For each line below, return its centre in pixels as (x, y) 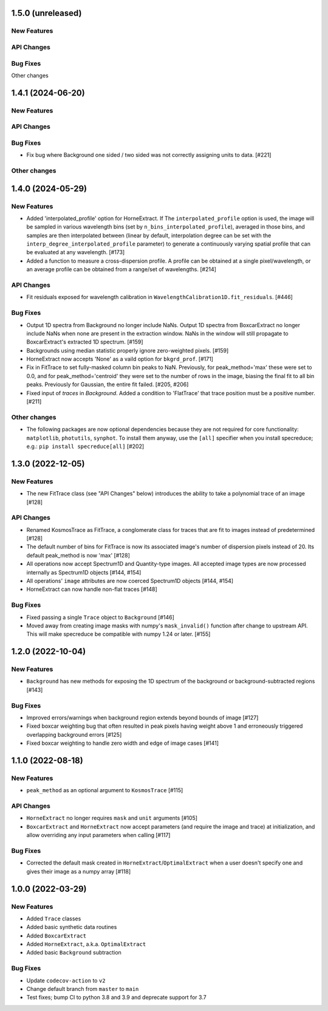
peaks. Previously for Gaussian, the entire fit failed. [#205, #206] (108, 385)
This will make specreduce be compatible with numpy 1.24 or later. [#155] (118, 634)
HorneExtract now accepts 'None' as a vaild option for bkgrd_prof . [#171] (120, 359)
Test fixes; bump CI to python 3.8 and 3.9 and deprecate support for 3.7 (116, 998)
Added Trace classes (54, 919)
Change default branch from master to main (83, 989)
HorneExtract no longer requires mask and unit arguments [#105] (112, 818)
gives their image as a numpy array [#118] (78, 871)
